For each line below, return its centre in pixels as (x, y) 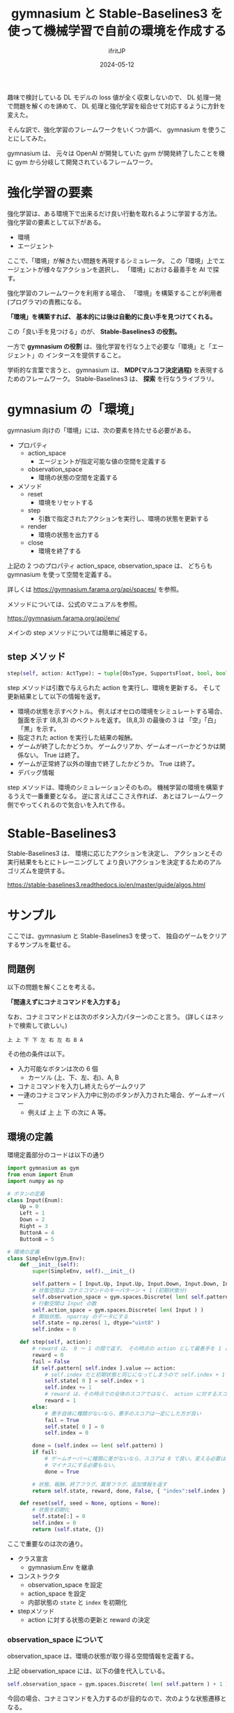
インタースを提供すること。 (85, 355)
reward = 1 (60, 1400)
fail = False (51, 1361)
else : (40, 1407)
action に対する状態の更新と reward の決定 (89, 1619)
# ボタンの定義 (26, 1194)
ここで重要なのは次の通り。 (47, 1543)
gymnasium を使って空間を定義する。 (61, 574)
